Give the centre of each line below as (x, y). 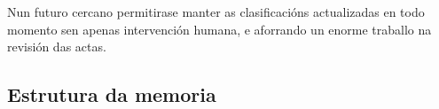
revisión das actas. (57, 47)
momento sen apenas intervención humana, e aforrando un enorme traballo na (219, 29)
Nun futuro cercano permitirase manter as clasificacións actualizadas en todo (216, 12)
